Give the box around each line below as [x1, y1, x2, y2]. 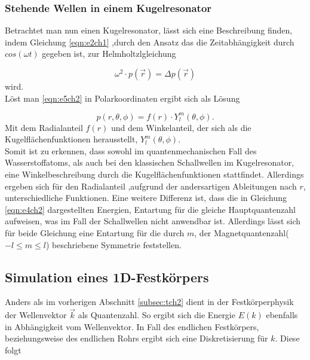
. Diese [275, 332, 300, 344]
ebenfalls [266, 309, 298, 321]
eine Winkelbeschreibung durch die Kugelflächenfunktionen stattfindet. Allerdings [5, 168, 304, 181]
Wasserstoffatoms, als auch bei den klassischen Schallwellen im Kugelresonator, [5, 156, 294, 169]
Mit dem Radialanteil [5, 121, 83, 133]
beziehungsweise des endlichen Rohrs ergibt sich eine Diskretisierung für [5, 332, 268, 344]
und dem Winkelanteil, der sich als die [111, 121, 251, 133]
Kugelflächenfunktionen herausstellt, [5, 133, 138, 145]
